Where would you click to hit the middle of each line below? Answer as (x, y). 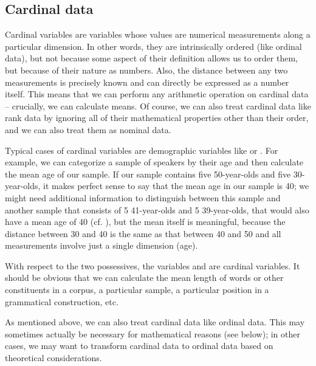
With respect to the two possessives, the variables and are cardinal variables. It (153, 265)
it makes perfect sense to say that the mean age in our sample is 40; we (176, 186)
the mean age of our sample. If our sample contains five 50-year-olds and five (148, 174)
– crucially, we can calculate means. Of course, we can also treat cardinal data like (158, 105)
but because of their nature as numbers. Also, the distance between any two (146, 70)
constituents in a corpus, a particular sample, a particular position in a (137, 290)
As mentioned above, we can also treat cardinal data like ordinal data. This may (155, 322)
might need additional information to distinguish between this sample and (143, 197)
